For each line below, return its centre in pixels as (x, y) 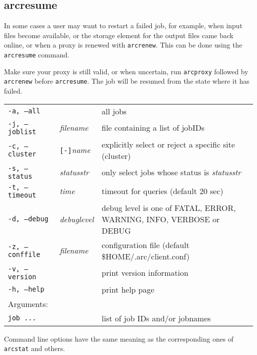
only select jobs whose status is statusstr (171, 172)
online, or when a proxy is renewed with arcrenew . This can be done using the (123, 45)
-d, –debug (28, 219)
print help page (128, 289)
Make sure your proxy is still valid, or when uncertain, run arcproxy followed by (126, 71)
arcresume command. (37, 55)
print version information (145, 273)
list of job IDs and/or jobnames (156, 318)
